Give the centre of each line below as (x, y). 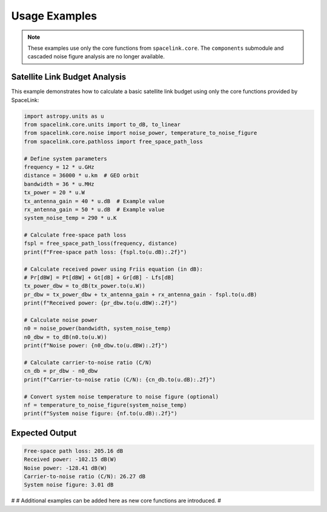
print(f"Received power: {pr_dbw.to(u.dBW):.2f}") (101, 303)
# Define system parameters (65, 159)
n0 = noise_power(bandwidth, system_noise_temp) (97, 329)
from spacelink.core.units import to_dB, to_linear (102, 125)
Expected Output (44, 433)
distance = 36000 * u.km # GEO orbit (81, 176)
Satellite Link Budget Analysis (69, 77)
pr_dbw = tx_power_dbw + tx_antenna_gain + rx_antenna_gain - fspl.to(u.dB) (140, 294)
